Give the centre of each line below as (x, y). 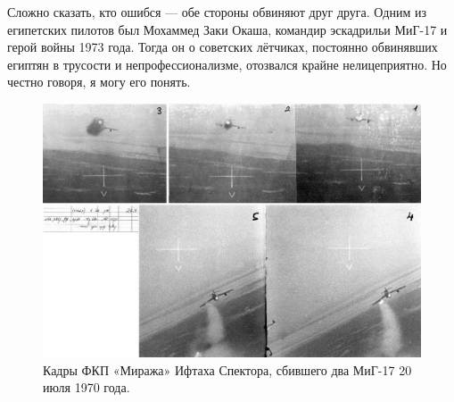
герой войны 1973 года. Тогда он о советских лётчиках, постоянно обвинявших (223, 47)
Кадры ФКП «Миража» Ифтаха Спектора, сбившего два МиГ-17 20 (227, 369)
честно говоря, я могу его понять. (99, 82)
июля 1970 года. (87, 387)
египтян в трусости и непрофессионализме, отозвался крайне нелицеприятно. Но (227, 64)
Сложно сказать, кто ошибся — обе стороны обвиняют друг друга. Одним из (217, 12)
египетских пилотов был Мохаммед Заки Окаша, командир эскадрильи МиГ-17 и (227, 29)
